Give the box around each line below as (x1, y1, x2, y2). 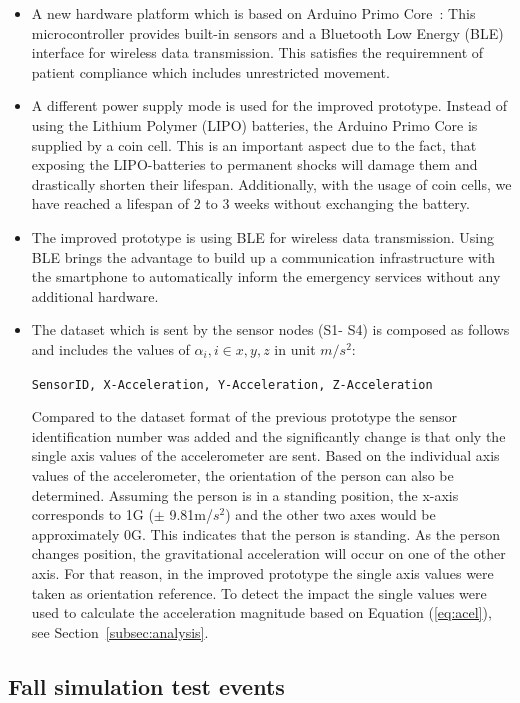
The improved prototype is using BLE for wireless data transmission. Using (31, 226, 495, 247)
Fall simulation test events (8, 670, 285, 701)
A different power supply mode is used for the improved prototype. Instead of (31, 95, 508, 116)
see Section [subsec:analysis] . (31, 621, 209, 642)
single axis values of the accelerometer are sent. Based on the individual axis (31, 445, 500, 466)
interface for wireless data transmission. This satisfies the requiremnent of (31, 42, 484, 63)
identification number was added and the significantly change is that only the (31, 425, 506, 446)
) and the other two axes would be (225, 504, 436, 525)
